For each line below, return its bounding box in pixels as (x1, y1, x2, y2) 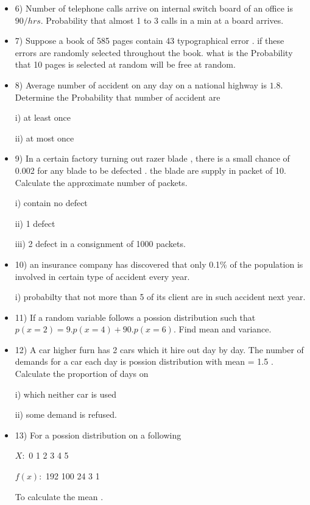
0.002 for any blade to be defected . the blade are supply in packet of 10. (15, 163, 286, 176)
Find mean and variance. (178, 323, 272, 335)
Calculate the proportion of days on (15, 367, 149, 380)
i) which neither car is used (15, 387, 117, 400)
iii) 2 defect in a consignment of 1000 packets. (15, 237, 186, 250)
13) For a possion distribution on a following (15, 428, 181, 441)
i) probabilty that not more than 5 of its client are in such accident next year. (15, 290, 306, 303)
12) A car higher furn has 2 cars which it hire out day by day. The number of (15, 343, 304, 356)
